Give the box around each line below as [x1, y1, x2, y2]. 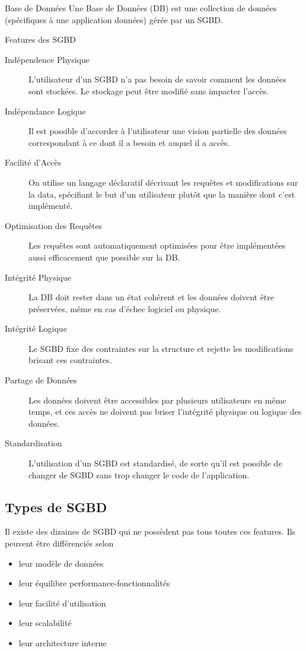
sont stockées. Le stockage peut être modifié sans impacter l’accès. [28, 84, 269, 97]
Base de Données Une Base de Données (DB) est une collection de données [5, 2, 277, 14]
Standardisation [5, 437, 62, 449]
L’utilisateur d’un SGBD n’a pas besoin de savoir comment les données [28, 73, 286, 85]
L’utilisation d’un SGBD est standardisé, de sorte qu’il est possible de [28, 457, 282, 469]
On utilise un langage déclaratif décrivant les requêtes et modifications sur [28, 176, 298, 188]
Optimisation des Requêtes [5, 219, 103, 231]
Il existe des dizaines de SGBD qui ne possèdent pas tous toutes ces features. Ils [5, 525, 296, 538]
